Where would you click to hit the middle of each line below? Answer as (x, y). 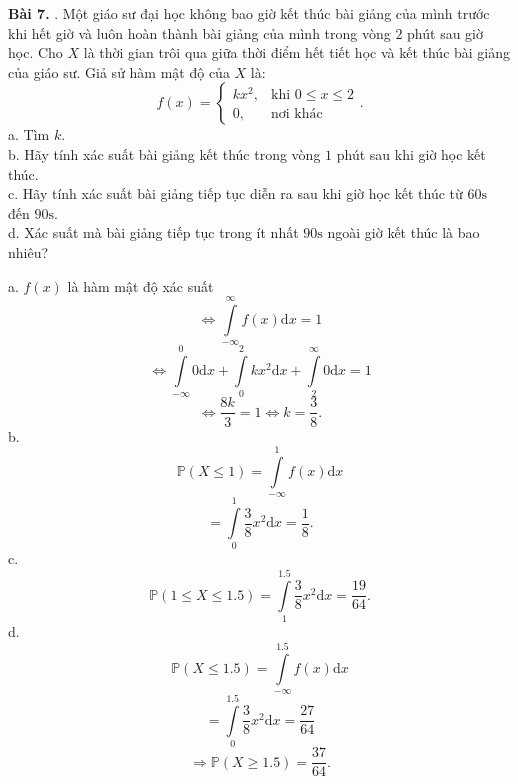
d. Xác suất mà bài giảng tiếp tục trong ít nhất (153, 232)
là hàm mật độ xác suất (140, 285)
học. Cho (35, 52)
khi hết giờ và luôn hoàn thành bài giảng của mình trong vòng (199, 32)
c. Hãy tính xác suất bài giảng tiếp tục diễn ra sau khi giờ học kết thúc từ (235, 193)
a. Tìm (29, 134)
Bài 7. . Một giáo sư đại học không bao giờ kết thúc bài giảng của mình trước (249, 13)
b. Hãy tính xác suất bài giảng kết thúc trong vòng (164, 153)
